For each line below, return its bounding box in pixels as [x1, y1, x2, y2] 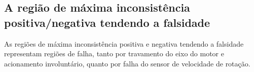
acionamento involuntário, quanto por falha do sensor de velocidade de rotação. [4, 58, 250, 68]
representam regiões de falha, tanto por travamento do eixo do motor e [4, 48, 224, 59]
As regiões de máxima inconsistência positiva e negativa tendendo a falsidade [4, 38, 244, 49]
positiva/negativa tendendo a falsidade [4, 14, 210, 30]
